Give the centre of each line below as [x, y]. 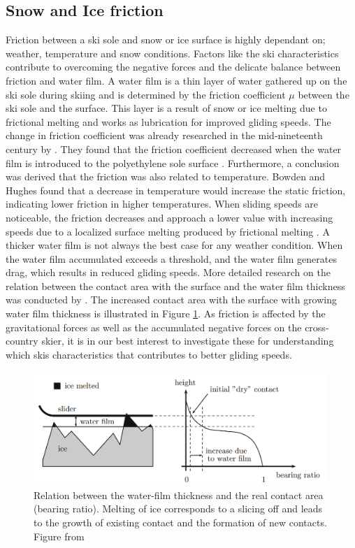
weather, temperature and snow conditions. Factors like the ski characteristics [172, 53]
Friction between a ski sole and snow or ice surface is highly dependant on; [166, 39]
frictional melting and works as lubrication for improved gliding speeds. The [168, 121]
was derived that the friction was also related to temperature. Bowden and [166, 176]
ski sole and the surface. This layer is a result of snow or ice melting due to [166, 108]
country [22, 341]
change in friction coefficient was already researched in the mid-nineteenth [164, 135]
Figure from [59, 536]
